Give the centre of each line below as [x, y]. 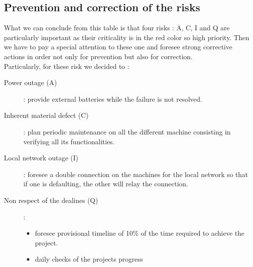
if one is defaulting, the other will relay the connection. [106, 184]
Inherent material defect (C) [46, 115]
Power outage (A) [31, 82]
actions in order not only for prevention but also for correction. [98, 56]
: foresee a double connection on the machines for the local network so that [136, 174]
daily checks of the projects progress [89, 259]
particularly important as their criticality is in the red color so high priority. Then [127, 37]
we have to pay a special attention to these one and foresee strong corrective [118, 47]
